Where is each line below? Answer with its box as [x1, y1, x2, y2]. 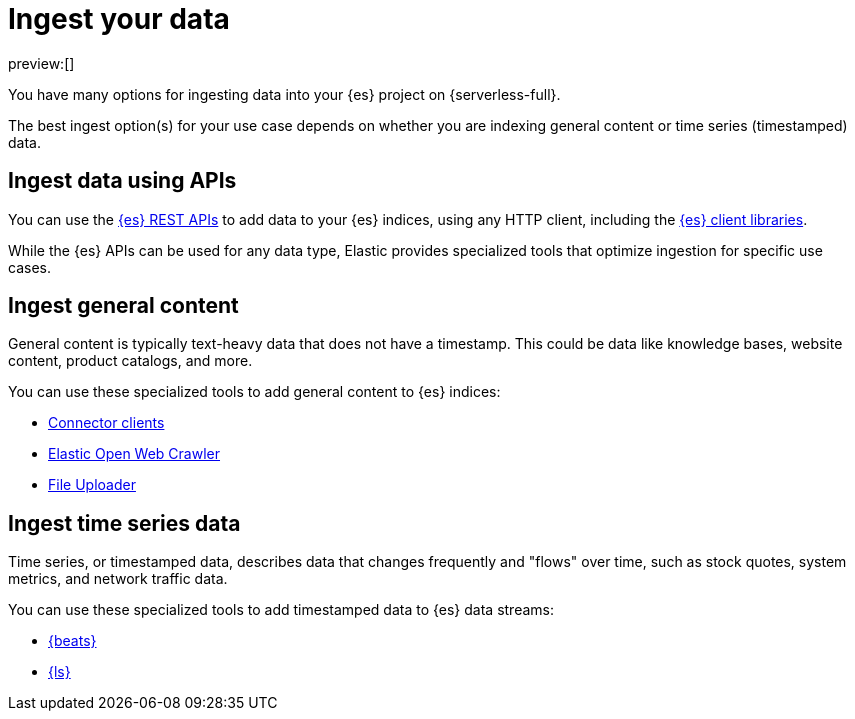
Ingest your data [8, 2, 230, 36]
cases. [8, 258, 51, 276]
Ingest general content [8, 293, 239, 319]
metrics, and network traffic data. [8, 570, 228, 588]
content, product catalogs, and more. [8, 352, 253, 370]
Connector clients [48, 414, 165, 432]
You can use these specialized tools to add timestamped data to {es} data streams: [8, 601, 555, 619]
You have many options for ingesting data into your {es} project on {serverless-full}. [8, 85, 561, 103]
